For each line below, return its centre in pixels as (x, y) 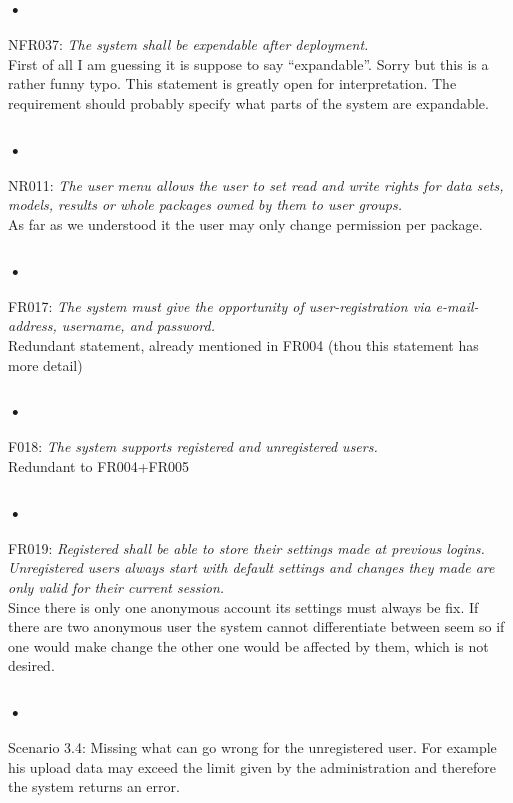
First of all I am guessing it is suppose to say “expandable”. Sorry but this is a (248, 63)
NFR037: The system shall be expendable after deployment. (188, 44)
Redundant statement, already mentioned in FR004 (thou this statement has (243, 345)
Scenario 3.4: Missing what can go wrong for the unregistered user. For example (252, 747)
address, (32, 325)
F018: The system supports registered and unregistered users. (193, 446)
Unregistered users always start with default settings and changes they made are (251, 567)
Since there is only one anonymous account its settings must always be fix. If (243, 606)
